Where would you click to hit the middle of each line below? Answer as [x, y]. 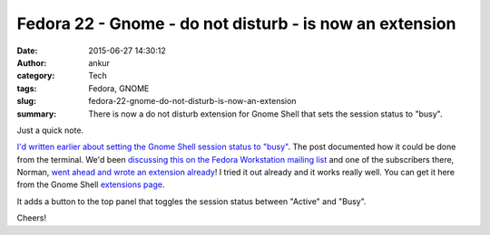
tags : [27, 88]
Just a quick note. [50, 130]
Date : [27, 51]
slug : [26, 101]
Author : [32, 62]
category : [36, 76]
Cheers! [32, 218]
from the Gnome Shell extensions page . [91, 184]
